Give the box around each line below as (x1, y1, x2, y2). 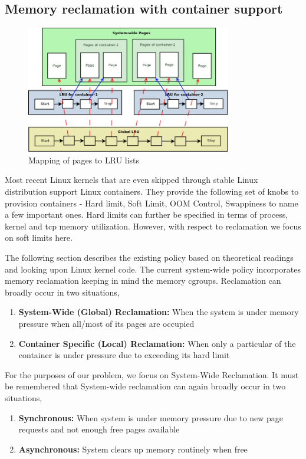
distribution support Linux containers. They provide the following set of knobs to (5, 185, 299, 198)
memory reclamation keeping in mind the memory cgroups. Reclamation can (5, 274, 281, 287)
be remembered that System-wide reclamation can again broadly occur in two (5, 380, 286, 392)
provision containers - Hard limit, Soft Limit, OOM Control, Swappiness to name (5, 196, 298, 209)
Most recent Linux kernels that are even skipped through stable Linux (5, 173, 258, 186)
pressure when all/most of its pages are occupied (18, 317, 195, 329)
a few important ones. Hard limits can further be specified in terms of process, (5, 208, 288, 221)
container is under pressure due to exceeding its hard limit (18, 349, 230, 361)
